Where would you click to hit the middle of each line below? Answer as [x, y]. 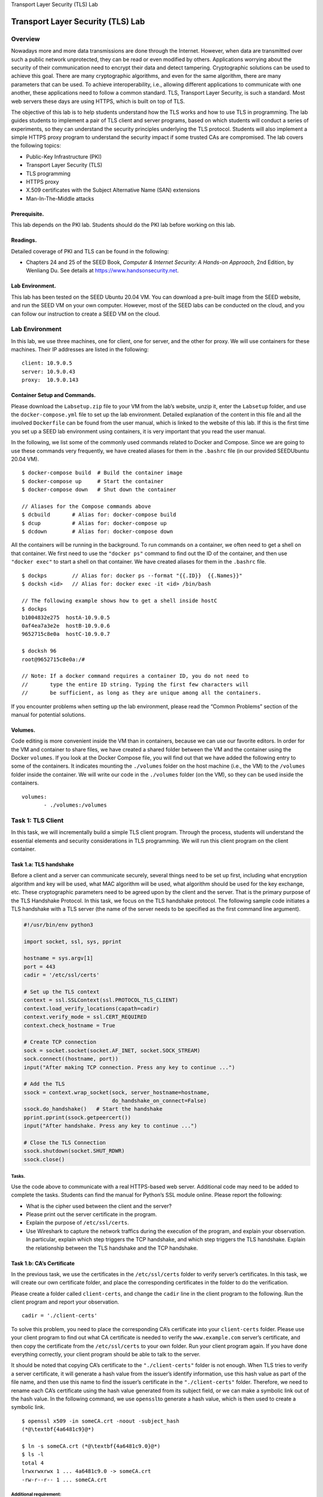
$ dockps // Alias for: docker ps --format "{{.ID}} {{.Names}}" [132, 575]
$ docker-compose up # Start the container [93, 481]
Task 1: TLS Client [37, 820]
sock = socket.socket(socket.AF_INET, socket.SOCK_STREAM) [112, 1050]
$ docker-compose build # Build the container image [102, 473]
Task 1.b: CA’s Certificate [43, 1263]
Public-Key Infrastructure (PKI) [64, 156]
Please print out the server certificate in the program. [92, 1214]
